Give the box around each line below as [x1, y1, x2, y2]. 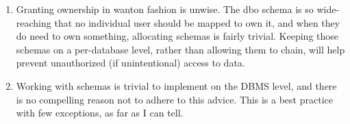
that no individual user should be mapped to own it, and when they [54, 15, 340, 29]
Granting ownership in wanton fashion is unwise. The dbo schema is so [16, 2, 314, 16]
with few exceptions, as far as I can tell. [16, 106, 184, 120]
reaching [16, 15, 51, 29]
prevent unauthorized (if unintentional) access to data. [16, 55, 245, 70]
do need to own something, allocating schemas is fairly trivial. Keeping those [16, 29, 339, 43]
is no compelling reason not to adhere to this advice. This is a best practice [16, 92, 333, 106]
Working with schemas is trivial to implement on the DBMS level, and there [16, 78, 337, 92]
